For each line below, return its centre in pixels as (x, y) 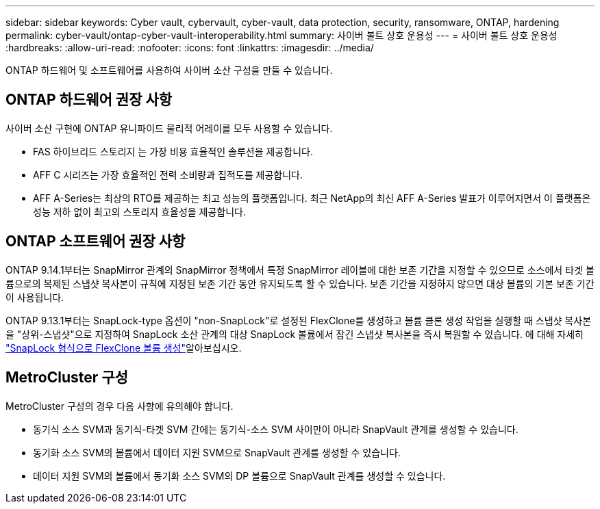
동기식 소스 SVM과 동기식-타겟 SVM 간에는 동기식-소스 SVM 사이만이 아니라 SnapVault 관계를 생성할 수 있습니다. (276, 429)
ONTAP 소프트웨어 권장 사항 (96, 242)
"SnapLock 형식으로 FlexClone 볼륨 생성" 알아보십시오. (124, 348)
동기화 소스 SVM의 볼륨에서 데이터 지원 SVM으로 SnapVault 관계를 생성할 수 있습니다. (217, 452)
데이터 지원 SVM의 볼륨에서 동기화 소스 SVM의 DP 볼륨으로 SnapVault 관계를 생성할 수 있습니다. (239, 475)
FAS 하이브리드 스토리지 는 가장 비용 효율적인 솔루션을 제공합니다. (173, 151)
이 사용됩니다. (35, 297)
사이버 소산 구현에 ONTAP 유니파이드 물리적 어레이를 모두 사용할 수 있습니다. (169, 128)
